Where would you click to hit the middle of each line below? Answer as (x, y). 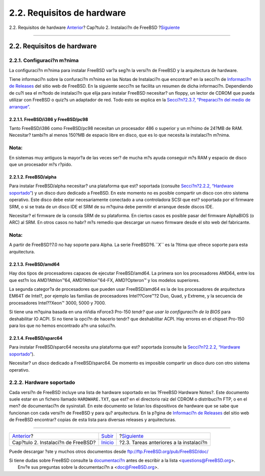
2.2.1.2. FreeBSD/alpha (33, 177)
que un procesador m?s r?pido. (41, 164)
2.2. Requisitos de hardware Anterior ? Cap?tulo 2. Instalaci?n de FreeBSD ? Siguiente (94, 27)
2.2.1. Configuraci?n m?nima (44, 60)
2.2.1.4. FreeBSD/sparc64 (36, 338)
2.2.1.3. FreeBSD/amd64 (34, 264)
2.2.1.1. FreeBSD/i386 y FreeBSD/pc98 (49, 119)
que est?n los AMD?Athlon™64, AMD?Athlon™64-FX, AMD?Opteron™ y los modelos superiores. (105, 280)
